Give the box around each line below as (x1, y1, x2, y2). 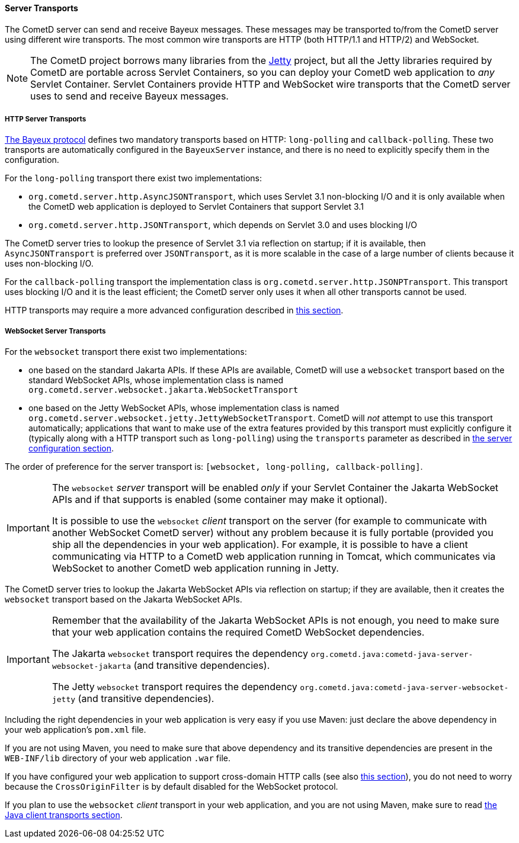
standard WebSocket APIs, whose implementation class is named (28, 375, 284, 386)
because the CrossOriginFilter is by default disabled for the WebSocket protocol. (5, 781, 338, 792)
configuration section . (28, 443, 114, 454)
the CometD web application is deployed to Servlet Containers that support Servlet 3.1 (28, 201, 364, 212)
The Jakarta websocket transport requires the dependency (52, 648, 308, 660)
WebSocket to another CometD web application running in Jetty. (52, 562, 339, 575)
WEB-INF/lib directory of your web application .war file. (5, 753, 231, 764)
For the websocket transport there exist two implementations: (5, 347, 247, 357)
